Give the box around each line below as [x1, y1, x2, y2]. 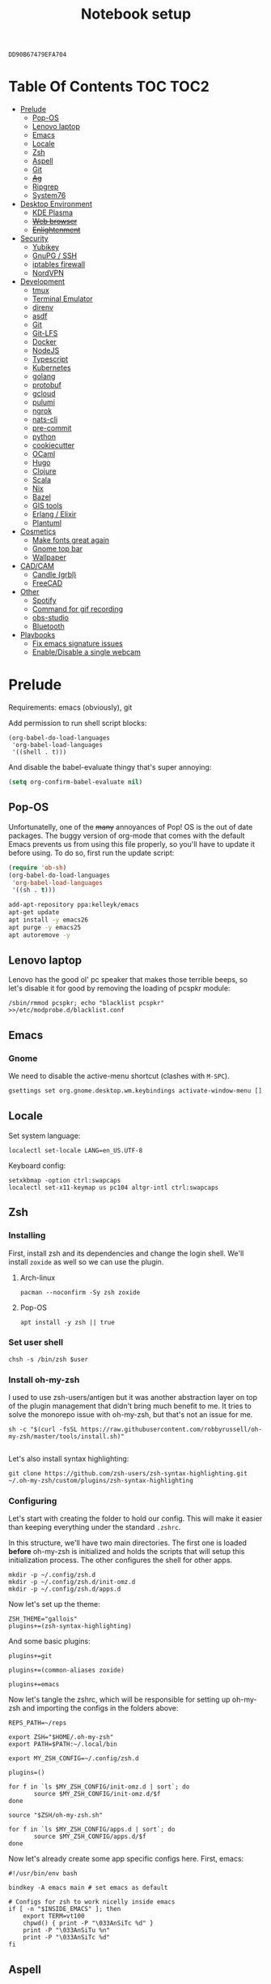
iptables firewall [32, 260, 86, 269]
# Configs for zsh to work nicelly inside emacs [8, 1898, 176, 1906]
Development [19, 277, 66, 286]
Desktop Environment [19, 200, 93, 209]
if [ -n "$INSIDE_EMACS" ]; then [8, 1905, 121, 1913]
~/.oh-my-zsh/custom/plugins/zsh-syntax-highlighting [8, 1477, 194, 1485]
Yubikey [32, 243, 59, 252]
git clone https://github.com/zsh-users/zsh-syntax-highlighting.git [8, 1470, 248, 1478]
